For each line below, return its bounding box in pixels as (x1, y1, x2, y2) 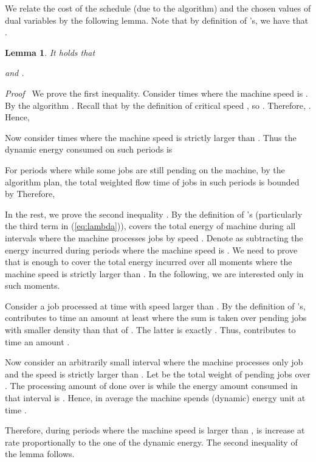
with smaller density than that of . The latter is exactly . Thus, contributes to (5, 323, 296, 336)
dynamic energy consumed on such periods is (5, 143, 173, 156)
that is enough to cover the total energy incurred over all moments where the (5, 255, 292, 268)
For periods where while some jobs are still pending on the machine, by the (5, 163, 285, 176)
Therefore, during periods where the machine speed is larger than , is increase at (5, 424, 305, 436)
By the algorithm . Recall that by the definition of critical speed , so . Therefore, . (5, 98, 311, 111)
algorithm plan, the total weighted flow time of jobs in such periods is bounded (5, 175, 300, 188)
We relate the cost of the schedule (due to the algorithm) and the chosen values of (5, 2, 311, 14)
